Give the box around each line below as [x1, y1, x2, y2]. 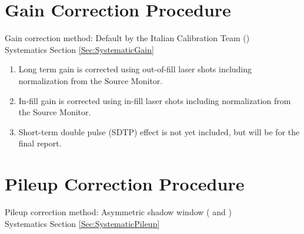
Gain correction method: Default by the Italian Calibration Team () [5, 32, 250, 44]
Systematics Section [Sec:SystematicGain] [5, 43, 154, 55]
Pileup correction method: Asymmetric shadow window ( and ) [5, 206, 232, 218]
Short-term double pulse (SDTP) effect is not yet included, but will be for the [18, 125, 300, 138]
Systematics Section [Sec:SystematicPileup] [5, 217, 160, 229]
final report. [18, 137, 62, 149]
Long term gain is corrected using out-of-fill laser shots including [18, 63, 252, 75]
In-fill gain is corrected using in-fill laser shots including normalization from [18, 94, 291, 106]
